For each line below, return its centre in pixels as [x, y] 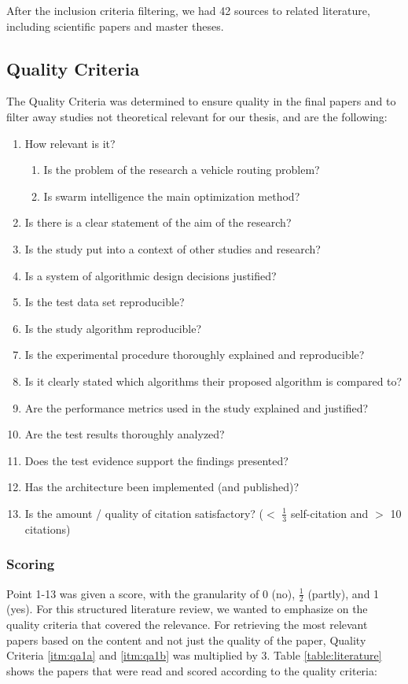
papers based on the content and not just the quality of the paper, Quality [186, 640]
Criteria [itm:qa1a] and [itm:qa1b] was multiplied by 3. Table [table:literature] [194, 655]
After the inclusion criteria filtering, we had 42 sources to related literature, [188, 10]
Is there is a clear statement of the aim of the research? [158, 222]
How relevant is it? [70, 143]
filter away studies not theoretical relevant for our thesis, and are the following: [197, 116]
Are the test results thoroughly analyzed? [125, 434]
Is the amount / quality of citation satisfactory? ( [144, 513]
